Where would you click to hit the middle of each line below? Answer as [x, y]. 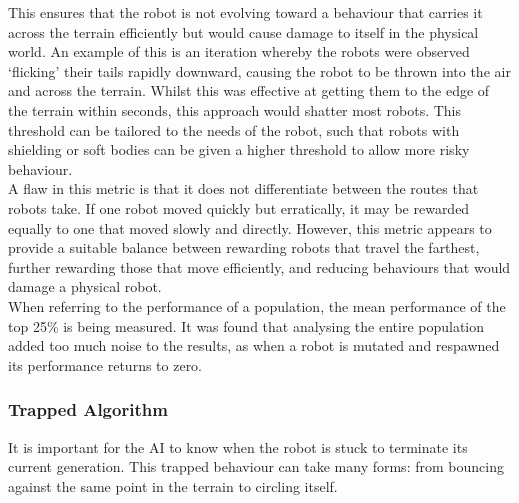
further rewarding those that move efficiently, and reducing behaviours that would [259, 266]
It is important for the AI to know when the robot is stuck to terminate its [238, 446]
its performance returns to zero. [105, 364]
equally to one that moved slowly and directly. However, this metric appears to [250, 227]
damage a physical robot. [85, 286]
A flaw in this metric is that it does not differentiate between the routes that [243, 188]
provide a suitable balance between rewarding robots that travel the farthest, [244, 247]
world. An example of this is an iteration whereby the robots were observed [239, 51]
